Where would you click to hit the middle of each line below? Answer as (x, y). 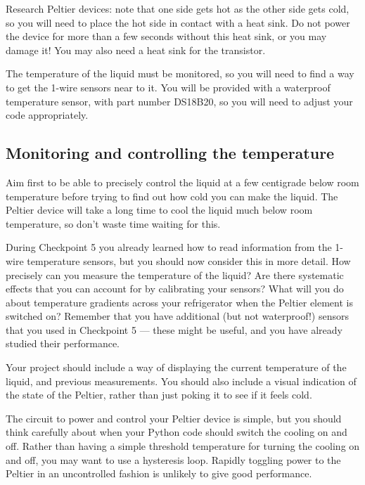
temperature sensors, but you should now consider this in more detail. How (189, 260)
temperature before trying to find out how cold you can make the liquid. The (172, 196)
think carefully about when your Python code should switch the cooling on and (177, 432)
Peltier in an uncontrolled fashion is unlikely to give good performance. (159, 473)
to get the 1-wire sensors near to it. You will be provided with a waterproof (168, 87)
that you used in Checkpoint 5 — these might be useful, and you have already (174, 329)
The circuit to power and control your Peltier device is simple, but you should (174, 418)
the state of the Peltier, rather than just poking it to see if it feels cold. (159, 395)
